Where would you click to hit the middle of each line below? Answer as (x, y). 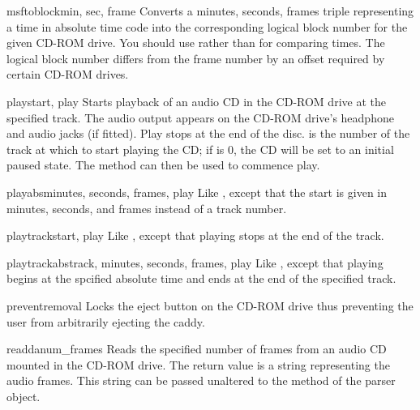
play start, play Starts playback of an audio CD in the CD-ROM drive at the (196, 101)
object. (24, 396)
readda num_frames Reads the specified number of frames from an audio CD (197, 349)
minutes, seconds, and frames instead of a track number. (147, 208)
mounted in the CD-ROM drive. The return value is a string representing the (198, 364)
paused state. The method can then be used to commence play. (163, 165)
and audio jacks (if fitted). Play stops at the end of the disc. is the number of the (208, 133)
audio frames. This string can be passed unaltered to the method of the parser (201, 380)
